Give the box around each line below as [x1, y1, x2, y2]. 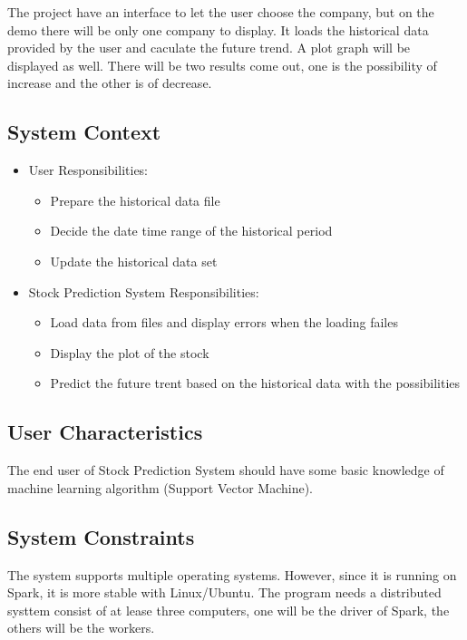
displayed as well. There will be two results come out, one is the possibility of [7, 55, 437, 74]
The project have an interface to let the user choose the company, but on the [7, 3, 434, 21]
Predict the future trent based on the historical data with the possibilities [50, 373, 461, 393]
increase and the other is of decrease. [7, 73, 212, 92]
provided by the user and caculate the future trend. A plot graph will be [7, 38, 411, 57]
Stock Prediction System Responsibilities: [28, 282, 259, 301]
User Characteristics [7, 418, 203, 446]
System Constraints [7, 522, 195, 550]
